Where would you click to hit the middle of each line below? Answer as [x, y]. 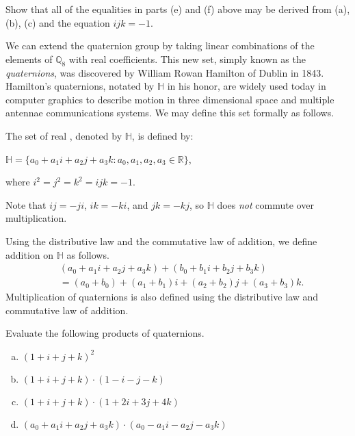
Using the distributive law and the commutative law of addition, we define [161, 241]
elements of [29, 59]
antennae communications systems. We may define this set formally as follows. [170, 113]
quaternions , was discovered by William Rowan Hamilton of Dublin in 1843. [165, 72]
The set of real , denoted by [64, 135]
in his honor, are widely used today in [247, 86]
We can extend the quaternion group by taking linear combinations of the [160, 46]
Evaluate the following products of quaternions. [105, 333]
